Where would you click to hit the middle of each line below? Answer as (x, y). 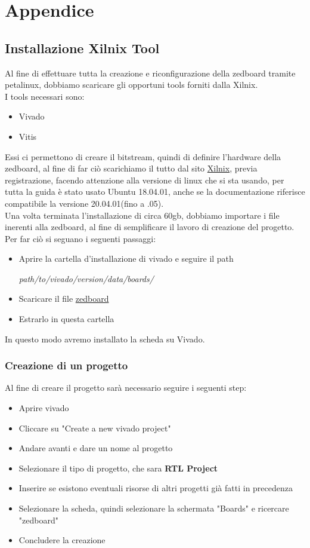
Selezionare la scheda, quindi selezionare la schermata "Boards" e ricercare (154, 508)
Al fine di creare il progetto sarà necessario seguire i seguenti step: (126, 388)
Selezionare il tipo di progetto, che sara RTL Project (118, 468)
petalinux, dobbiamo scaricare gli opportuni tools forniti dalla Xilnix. (131, 85)
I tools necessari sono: (45, 96)
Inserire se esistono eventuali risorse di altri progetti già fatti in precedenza (156, 488)
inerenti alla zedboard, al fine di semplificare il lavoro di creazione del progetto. (150, 227)
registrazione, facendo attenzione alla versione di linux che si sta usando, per (145, 180)
